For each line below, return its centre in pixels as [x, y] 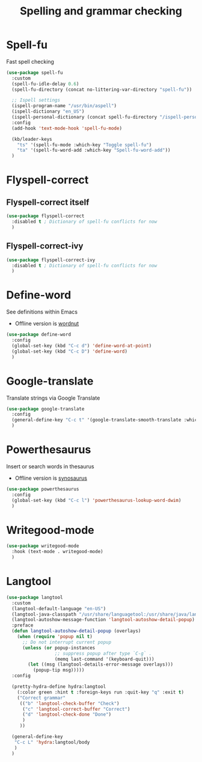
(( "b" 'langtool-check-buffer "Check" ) [69, 703]
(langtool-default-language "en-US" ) [59, 609]
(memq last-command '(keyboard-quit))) [104, 659]
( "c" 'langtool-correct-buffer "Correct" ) [76, 709]
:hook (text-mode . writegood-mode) [57, 552]
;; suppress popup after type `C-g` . [103, 653]
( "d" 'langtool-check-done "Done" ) [67, 714]
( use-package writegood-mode [43, 546]
